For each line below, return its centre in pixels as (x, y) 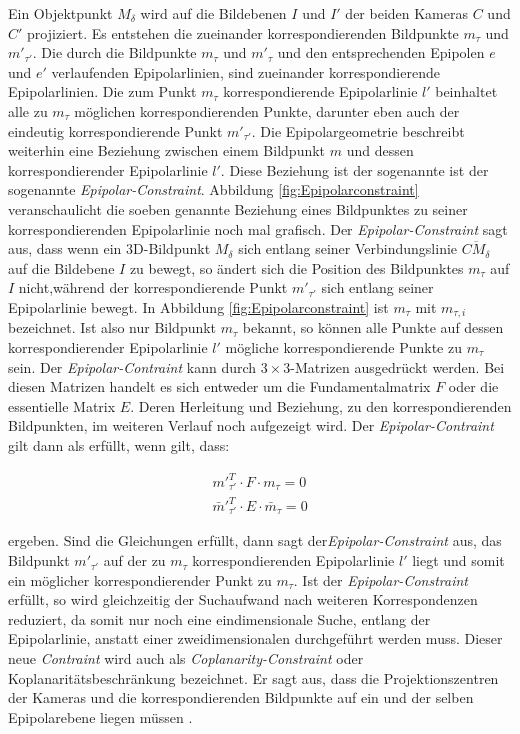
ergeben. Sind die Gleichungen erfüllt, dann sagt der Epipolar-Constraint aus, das (255, 540)
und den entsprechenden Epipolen (381, 52)
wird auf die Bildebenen (213, 13)
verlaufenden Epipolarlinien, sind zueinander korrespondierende (245, 71)
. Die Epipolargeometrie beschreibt (358, 130)
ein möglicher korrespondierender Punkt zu (140, 579)
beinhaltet (466, 91)
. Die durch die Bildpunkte (114, 52)
